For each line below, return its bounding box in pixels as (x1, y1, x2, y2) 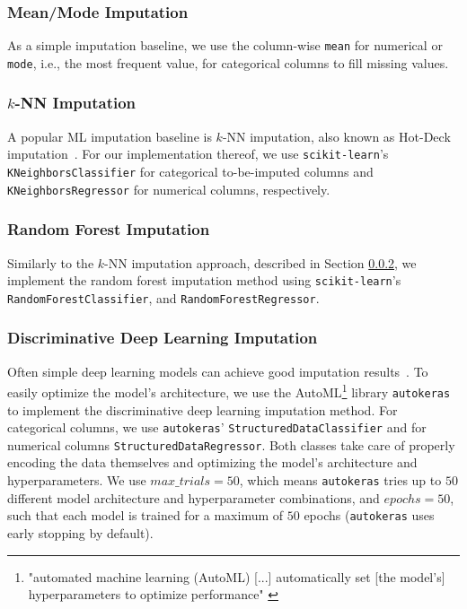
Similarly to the (7, 253, 94, 272)
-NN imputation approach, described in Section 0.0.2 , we (104, 253, 417, 272)
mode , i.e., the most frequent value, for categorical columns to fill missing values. (7, 53, 449, 72)
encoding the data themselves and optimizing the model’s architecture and (7, 453, 418, 472)
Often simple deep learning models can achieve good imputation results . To (7, 361, 428, 380)
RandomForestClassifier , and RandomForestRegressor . (7, 288, 320, 307)
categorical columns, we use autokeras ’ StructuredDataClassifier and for (7, 418, 427, 437)
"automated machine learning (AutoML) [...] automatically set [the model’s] (28, 567, 445, 586)
